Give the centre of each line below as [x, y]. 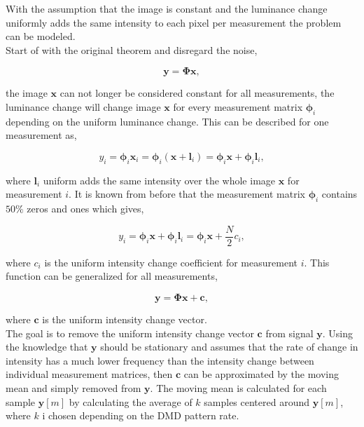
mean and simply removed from [73, 387]
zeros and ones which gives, [85, 209]
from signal [289, 333]
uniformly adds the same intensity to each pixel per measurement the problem [174, 22]
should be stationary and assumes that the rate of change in [229, 347]
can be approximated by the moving [261, 374]
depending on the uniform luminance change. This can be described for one [167, 121]
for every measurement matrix [238, 106]
